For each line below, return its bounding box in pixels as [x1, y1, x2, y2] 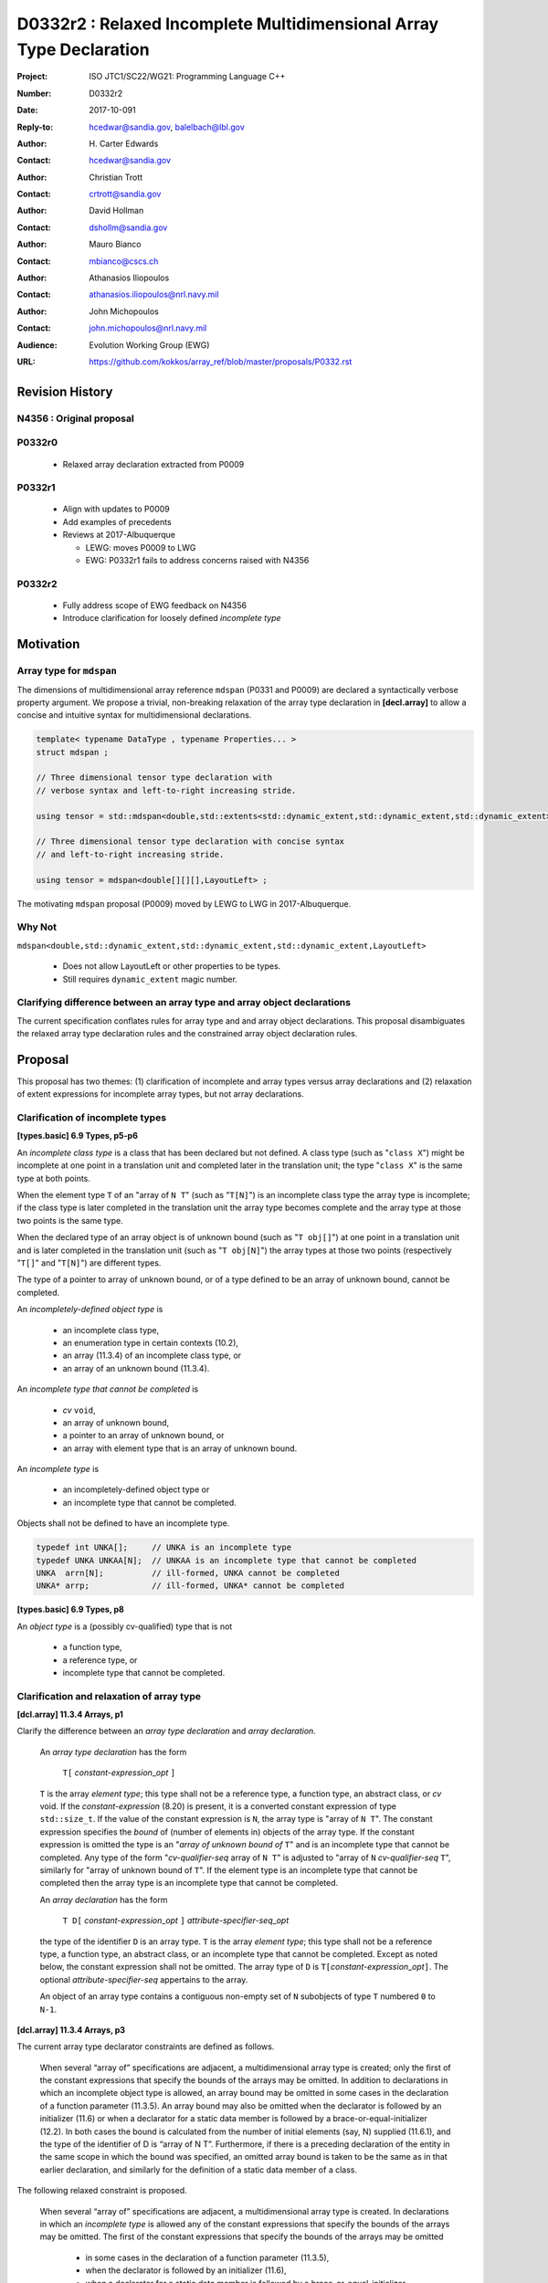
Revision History [16, 384, 113, 399]
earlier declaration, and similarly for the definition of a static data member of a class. [39, 2164, 358, 2175]
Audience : [16, 339, 58, 351]
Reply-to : [16, 121, 54, 132]
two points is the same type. [16, 1215, 123, 1226]
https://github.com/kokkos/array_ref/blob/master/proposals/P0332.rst [89, 356, 353, 367]
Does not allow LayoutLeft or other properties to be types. [62, 961, 281, 972]
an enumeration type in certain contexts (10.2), [62, 1337, 239, 1348]
